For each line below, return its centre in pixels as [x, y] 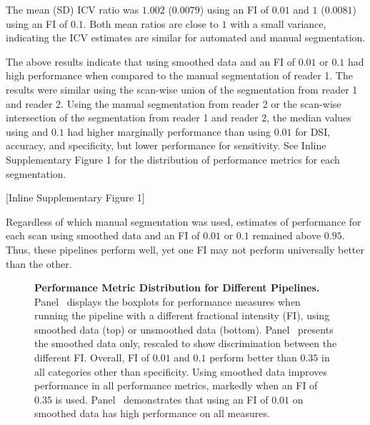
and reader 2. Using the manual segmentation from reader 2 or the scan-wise [174, 103]
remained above [287, 235]
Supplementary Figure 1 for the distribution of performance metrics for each [173, 159]
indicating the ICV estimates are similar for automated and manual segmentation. [186, 37]
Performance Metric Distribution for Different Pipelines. [177, 287]
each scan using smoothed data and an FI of [103, 235]
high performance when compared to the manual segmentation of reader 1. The [179, 75]
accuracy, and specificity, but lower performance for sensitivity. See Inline [166, 145]
